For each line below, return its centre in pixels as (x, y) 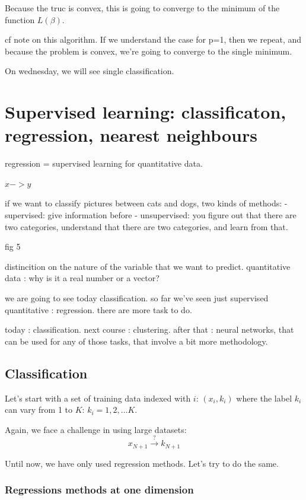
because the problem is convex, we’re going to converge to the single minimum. (149, 51)
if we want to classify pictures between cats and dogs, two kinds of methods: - (146, 203)
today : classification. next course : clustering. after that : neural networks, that (149, 329)
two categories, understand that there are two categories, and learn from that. (146, 226)
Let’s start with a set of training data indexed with (98, 398)
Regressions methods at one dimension (99, 490)
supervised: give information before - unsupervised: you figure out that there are (151, 215)
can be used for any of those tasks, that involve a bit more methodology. (136, 341)
